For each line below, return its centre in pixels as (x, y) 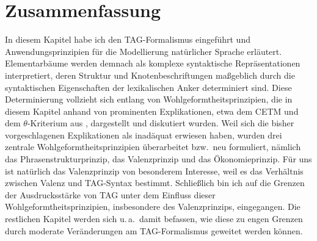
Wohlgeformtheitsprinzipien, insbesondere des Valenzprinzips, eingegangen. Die (153, 207)
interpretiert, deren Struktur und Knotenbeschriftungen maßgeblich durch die (150, 75)
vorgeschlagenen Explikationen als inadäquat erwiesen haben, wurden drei (144, 135)
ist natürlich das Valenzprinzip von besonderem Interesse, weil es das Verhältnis (154, 171)
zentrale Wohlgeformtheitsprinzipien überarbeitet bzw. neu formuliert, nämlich (153, 147)
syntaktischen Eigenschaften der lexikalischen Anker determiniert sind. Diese (148, 87)
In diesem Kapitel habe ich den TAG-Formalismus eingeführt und (128, 39)
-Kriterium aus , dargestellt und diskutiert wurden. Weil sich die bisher (161, 123)
